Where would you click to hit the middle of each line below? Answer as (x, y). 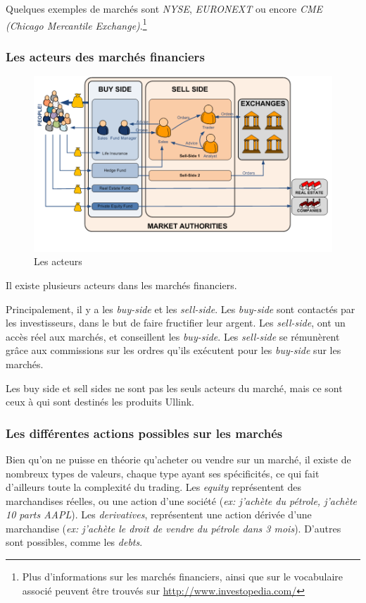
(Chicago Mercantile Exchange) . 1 (76, 24)
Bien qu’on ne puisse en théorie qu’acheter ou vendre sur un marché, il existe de (178, 459)
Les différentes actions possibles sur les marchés (144, 433)
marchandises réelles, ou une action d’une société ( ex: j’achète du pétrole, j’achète (182, 500)
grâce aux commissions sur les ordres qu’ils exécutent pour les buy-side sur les (173, 350)
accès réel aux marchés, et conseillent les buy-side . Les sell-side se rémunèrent (173, 336)
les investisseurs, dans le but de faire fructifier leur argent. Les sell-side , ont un (176, 323)
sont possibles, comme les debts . (74, 542)
